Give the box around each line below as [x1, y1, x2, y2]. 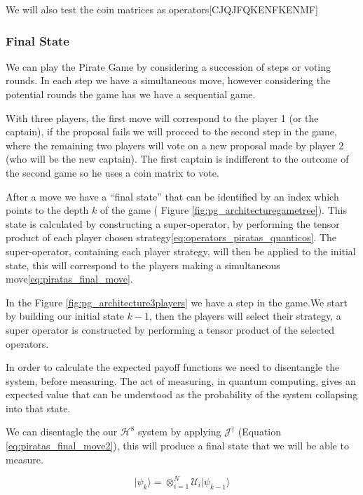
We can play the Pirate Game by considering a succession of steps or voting [6, 59, 331, 74]
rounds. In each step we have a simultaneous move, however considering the [6, 73, 331, 88]
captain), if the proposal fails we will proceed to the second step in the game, [6, 124, 337, 139]
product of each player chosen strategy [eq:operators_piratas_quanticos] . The [6, 230, 336, 245]
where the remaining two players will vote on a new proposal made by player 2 [6, 137, 344, 152]
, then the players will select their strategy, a [149, 308, 341, 323]
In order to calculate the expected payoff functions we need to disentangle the [6, 360, 340, 374]
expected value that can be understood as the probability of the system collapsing [6, 387, 358, 402]
